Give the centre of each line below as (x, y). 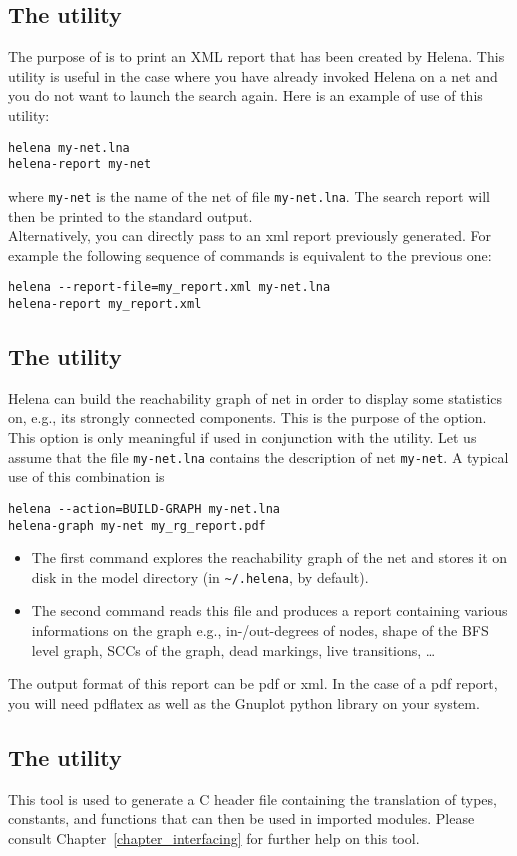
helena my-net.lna (69, 147)
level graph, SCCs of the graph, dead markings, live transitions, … (233, 649)
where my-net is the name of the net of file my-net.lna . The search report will (249, 195)
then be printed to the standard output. (130, 215)
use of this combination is (86, 476)
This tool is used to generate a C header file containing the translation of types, (252, 798)
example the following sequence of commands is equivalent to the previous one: (250, 254)
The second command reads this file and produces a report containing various (269, 610)
